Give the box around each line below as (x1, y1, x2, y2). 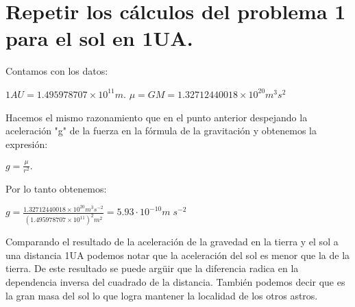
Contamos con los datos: (5, 64, 108, 78)
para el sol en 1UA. (5, 24, 193, 52)
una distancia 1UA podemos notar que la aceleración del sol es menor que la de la (5, 247, 350, 262)
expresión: (5, 136, 48, 151)
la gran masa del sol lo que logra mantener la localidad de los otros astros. (5, 288, 318, 302)
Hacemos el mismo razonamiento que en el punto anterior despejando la (5, 110, 308, 124)
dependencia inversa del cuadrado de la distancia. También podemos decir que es (5, 275, 345, 289)
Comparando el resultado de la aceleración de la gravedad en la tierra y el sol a (5, 234, 339, 249)
